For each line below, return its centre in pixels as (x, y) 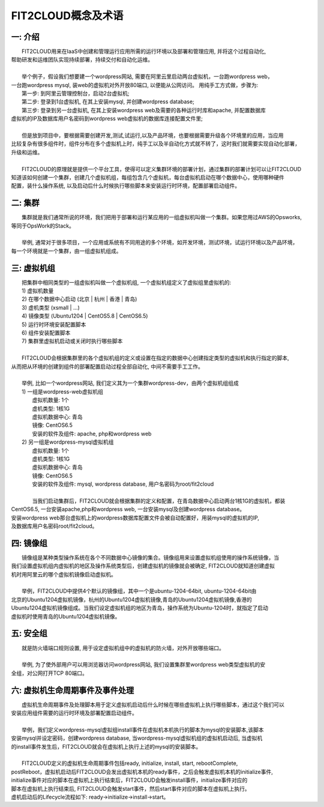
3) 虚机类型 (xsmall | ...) (51, 307)
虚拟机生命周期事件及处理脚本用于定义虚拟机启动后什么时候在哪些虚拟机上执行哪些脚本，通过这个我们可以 (153, 704)
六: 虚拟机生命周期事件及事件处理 (73, 690)
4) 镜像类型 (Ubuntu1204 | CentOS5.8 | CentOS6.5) (85, 316)
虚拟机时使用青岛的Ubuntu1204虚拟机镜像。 (66, 616)
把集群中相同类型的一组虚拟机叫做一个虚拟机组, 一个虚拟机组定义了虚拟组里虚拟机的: (127, 282)
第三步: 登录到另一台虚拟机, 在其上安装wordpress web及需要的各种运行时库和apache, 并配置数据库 (144, 110)
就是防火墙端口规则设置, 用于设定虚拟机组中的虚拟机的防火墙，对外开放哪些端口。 (123, 648)
